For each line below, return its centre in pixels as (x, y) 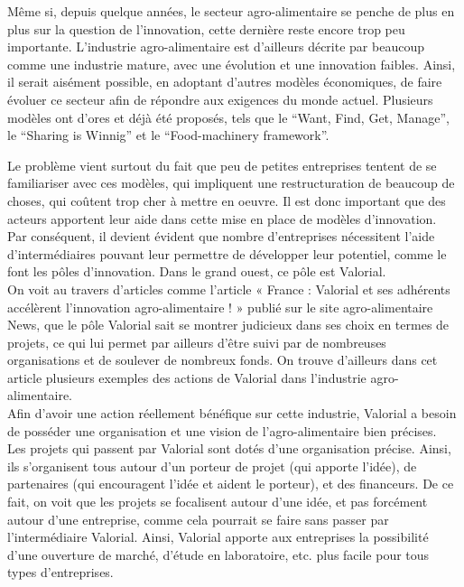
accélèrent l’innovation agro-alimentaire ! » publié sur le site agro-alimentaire (220, 307)
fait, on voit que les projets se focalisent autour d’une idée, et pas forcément (218, 502)
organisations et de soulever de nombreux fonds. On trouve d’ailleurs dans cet (223, 360)
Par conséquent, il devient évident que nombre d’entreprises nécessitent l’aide (221, 236)
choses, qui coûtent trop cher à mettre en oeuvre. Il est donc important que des (227, 200)
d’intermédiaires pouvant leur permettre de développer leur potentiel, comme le (227, 253)
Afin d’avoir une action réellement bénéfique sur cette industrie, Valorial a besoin (232, 413)
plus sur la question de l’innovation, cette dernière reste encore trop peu (206, 28)
